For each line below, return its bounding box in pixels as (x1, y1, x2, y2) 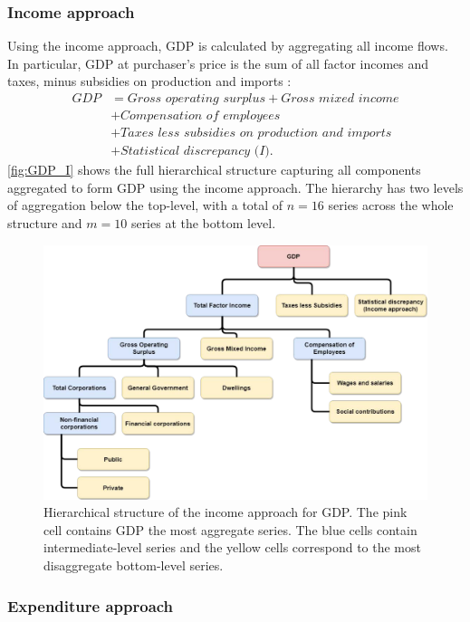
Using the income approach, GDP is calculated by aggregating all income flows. (7, 36, 448, 55)
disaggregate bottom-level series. (43, 556, 224, 575)
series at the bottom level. (130, 213, 276, 232)
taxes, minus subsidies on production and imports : (7, 72, 292, 91)
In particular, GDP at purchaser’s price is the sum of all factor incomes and (7, 53, 429, 72)
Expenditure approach (7, 594, 174, 617)
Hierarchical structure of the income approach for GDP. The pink (43, 502, 408, 522)
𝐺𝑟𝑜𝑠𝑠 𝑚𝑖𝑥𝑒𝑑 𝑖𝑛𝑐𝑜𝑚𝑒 (281, 92, 399, 106)
